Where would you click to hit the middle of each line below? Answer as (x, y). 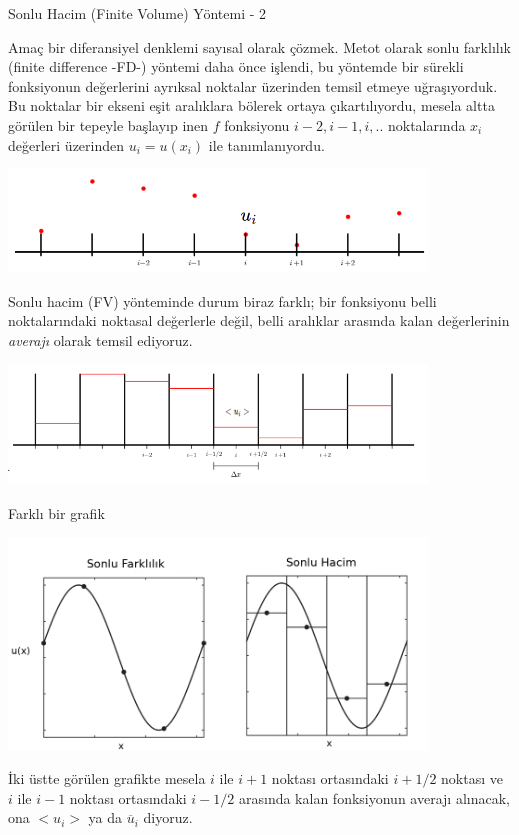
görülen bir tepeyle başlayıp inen (108, 124)
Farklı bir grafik (56, 513)
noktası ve (472, 777)
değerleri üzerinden (66, 144)
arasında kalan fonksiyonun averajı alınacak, (374, 797)
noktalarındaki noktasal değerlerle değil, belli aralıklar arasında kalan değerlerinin (259, 320)
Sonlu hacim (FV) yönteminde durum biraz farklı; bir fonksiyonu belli (222, 300)
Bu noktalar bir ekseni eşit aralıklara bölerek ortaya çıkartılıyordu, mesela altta (251, 105)
